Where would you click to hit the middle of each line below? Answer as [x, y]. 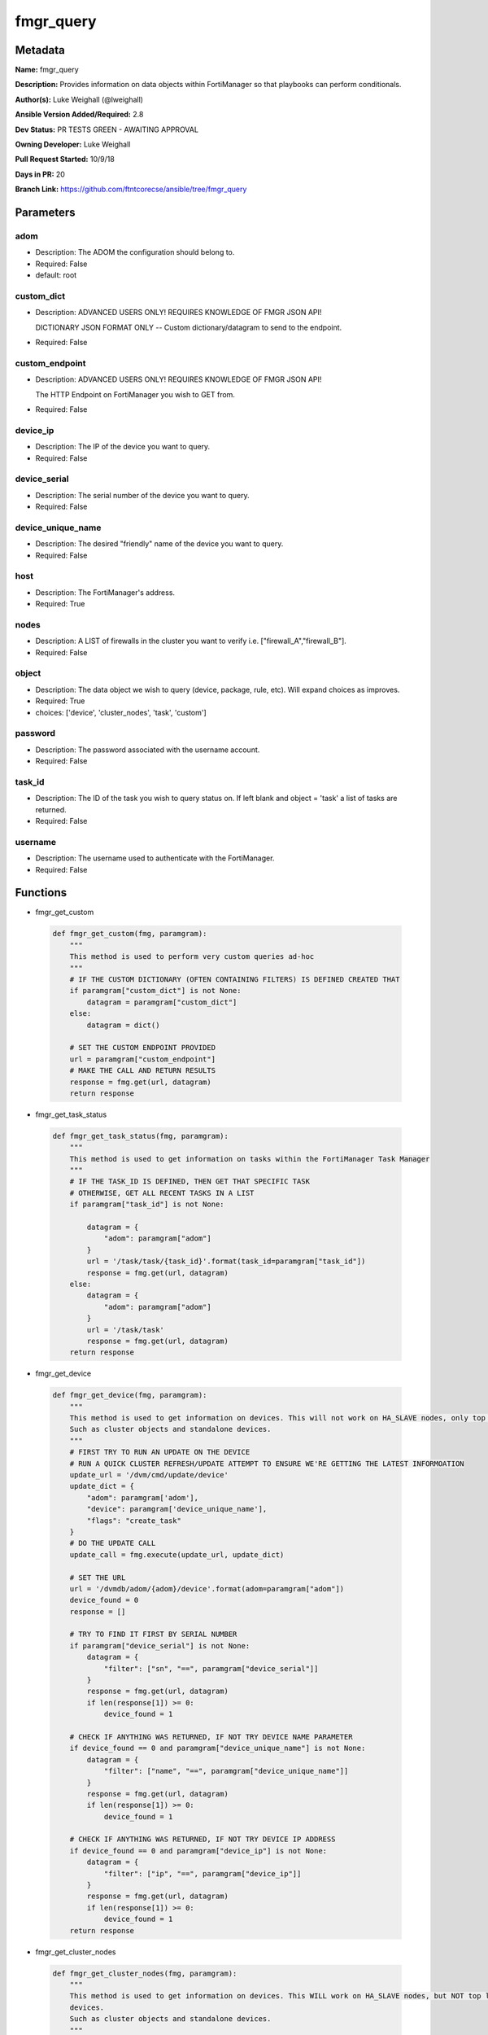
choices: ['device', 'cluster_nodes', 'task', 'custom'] [121, 712]
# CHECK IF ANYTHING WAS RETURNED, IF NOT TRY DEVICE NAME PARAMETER [211, 1737]
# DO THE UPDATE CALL [113, 1543]
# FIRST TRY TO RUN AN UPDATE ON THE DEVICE [160, 1452]
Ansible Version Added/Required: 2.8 [79, 115]
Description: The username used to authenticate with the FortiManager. [155, 858]
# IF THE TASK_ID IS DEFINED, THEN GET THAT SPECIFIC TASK [190, 1182]
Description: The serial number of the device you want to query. [142, 495]
